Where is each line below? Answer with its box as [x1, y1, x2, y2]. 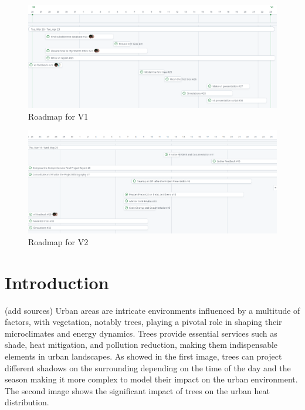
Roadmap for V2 [28, 235, 89, 248]
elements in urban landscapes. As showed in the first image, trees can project [5, 350, 282, 362]
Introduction [5, 270, 109, 294]
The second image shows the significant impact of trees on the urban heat [5, 384, 270, 397]
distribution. [5, 396, 49, 408]
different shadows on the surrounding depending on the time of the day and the [5, 361, 291, 374]
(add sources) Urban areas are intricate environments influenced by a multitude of [5, 304, 300, 316]
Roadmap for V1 [28, 110, 89, 122]
